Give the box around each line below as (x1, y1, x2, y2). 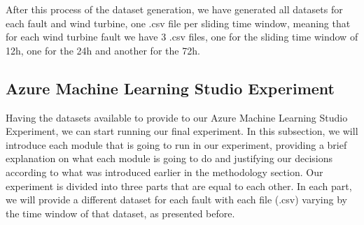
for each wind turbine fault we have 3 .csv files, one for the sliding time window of (6, 29, 358, 44)
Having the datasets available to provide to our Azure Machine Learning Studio (6, 110, 348, 124)
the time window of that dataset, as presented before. (6, 205, 235, 220)
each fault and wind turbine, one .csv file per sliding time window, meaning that (6, 15, 351, 30)
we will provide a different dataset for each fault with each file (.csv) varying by (6, 192, 347, 207)
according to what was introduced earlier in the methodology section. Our (6, 164, 323, 179)
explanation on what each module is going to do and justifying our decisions (6, 151, 333, 166)
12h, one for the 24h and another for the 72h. (6, 43, 200, 57)
